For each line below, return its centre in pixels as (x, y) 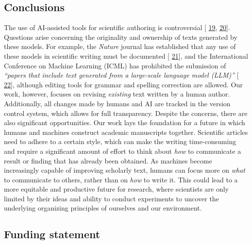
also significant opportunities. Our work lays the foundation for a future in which (125, 122)
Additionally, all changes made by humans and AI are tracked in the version (117, 103)
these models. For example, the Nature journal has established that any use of (120, 46)
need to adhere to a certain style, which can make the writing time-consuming (120, 141)
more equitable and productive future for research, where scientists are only (117, 189)
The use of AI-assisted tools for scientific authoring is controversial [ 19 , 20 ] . (117, 27)
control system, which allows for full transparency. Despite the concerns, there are (126, 113)
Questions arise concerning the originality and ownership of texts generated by (121, 37)
